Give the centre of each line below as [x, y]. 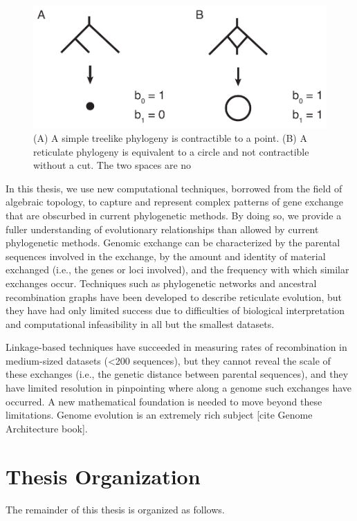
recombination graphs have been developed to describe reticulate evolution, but [174, 296]
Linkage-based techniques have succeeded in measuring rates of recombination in [176, 347]
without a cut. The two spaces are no [112, 165]
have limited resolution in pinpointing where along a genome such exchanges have [179, 388]
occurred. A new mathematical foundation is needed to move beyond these [164, 401]
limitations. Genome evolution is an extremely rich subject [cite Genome [159, 415]
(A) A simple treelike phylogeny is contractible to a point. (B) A [170, 137]
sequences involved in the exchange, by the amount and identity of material [166, 256]
